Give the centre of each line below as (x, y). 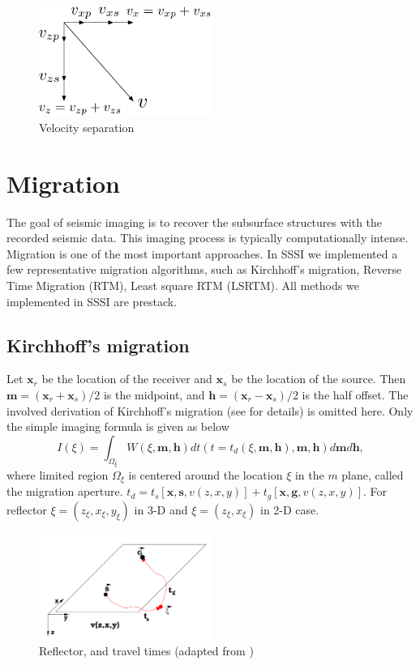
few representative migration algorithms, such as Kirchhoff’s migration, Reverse (204, 269)
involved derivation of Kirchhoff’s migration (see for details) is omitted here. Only (210, 410)
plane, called (373, 475)
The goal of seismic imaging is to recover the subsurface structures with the (195, 222)
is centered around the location (206, 475)
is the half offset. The (355, 395)
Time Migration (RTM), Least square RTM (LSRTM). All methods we (183, 286)
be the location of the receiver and (127, 379)
